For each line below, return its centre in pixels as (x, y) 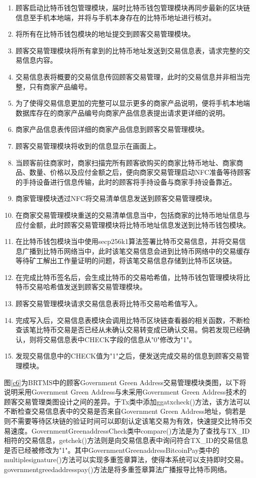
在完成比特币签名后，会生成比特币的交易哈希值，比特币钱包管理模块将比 (133, 277)
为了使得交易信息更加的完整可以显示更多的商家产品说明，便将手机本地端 (133, 103)
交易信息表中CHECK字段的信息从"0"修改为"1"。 (119, 339)
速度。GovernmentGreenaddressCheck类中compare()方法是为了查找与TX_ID (130, 430)
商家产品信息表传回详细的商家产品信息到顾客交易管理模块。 (112, 129)
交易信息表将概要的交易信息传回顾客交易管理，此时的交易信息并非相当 (129, 76)
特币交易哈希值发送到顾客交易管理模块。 (81, 287)
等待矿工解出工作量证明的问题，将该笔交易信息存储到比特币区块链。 (126, 260)
